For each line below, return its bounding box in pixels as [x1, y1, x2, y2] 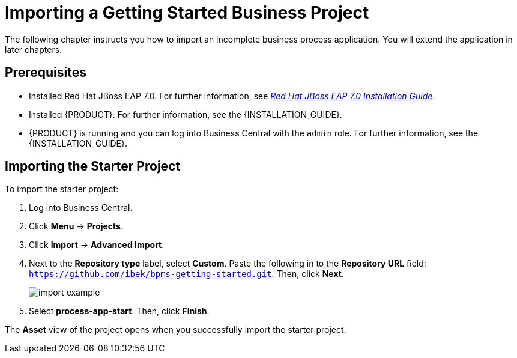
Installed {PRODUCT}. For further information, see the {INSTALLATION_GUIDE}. [29, 109, 342, 120]
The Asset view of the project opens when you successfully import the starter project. [5, 324, 346, 335]
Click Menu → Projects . [29, 221, 124, 232]
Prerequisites [5, 65, 86, 80]
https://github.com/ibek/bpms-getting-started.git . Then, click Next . [29, 268, 344, 279]
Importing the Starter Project [5, 159, 181, 174]
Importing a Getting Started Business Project [5, 2, 369, 23]
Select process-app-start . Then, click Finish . [29, 306, 210, 317]
